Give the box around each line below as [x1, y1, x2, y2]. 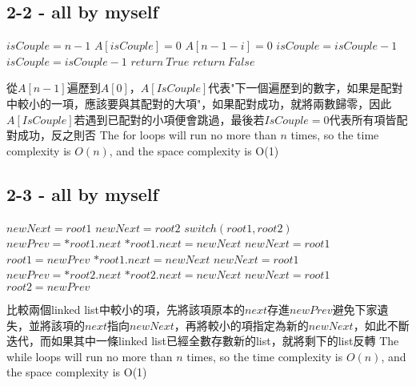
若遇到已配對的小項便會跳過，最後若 [74, 111, 265, 127]
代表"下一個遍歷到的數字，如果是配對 [208, 79, 403, 96]
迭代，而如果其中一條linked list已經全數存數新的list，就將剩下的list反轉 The [6, 332, 399, 349]
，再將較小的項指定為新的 [174, 316, 309, 333]
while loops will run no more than [6, 348, 173, 364]
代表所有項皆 [329, 111, 397, 127]
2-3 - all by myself [6, 181, 158, 206]
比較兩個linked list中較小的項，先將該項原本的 [6, 300, 245, 317]
